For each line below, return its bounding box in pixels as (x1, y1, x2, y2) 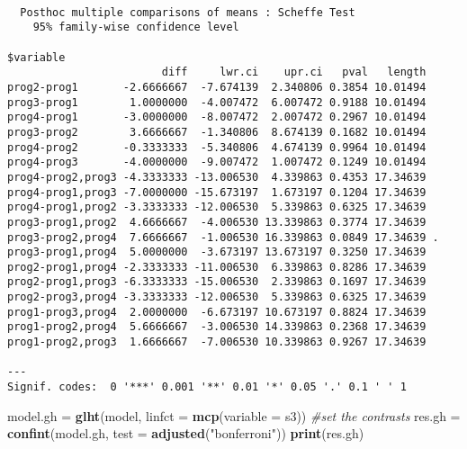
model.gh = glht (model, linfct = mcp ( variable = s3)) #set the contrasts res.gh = (7, 406, 461, 425)
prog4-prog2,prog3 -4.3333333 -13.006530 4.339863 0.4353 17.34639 (7, 170, 427, 184)
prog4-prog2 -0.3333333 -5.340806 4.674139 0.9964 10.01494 (7, 140, 427, 154)
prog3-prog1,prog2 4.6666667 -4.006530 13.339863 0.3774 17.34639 (7, 215, 427, 229)
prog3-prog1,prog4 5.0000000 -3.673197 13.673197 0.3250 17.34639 (7, 246, 427, 259)
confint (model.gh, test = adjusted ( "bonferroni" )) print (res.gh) (7, 424, 364, 443)
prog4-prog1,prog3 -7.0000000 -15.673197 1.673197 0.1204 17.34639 (7, 185, 427, 199)
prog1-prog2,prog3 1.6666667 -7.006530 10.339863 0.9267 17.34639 (7, 336, 427, 349)
